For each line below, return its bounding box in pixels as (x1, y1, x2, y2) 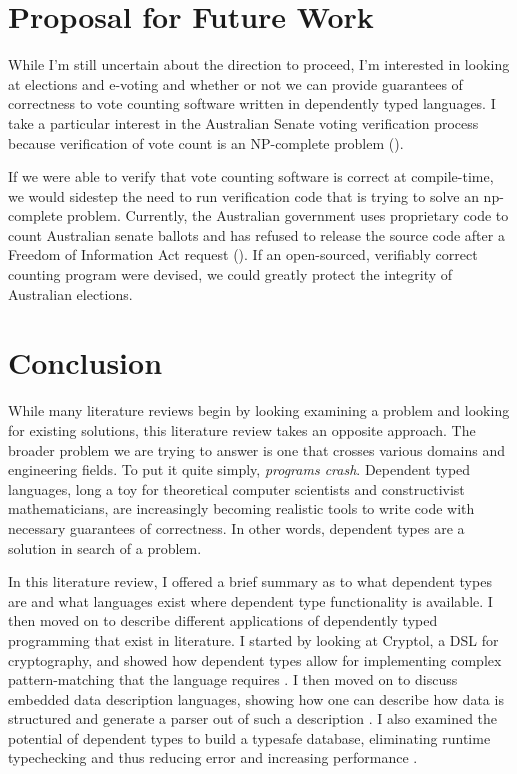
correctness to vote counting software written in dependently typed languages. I (8, 93, 496, 114)
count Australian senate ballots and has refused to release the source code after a (8, 224, 505, 245)
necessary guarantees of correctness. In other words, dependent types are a (8, 517, 465, 538)
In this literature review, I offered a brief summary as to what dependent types (8, 571, 492, 592)
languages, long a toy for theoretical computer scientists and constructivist (8, 478, 465, 499)
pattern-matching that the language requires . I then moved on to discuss (8, 669, 458, 690)
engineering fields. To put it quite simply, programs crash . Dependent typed (8, 459, 471, 480)
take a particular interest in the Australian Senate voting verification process (8, 112, 479, 133)
